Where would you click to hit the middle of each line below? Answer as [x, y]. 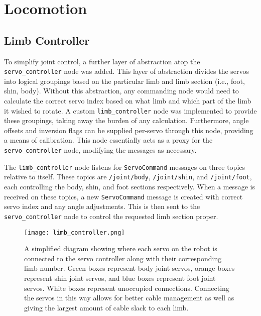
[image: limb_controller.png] [75, 232]
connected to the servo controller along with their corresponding [123, 258]
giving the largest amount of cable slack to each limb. [106, 307]
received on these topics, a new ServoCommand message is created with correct [123, 196]
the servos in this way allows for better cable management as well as [129, 298]
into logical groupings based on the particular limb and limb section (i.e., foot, [124, 81]
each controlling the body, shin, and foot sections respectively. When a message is [129, 187]
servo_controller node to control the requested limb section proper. [111, 216]
